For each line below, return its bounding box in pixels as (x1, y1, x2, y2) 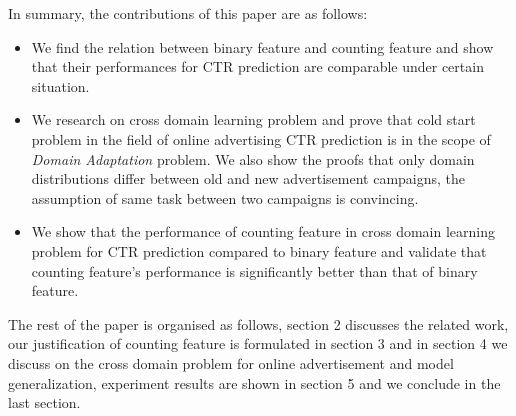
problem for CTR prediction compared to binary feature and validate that (31, 240, 487, 261)
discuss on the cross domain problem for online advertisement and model (8, 352, 454, 373)
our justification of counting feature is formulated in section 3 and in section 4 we (8, 333, 508, 354)
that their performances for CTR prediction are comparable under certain (31, 56, 484, 77)
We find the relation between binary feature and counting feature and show (31, 36, 494, 57)
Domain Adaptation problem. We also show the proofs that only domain (31, 148, 475, 169)
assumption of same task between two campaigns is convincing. (31, 187, 419, 208)
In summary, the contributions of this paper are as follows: (8, 3, 368, 23)
